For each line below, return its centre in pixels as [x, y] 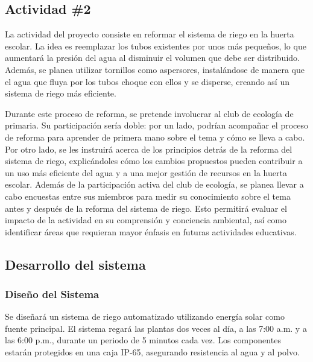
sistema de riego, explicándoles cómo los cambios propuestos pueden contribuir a [154, 161]
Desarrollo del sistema [75, 264]
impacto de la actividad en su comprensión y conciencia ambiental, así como [146, 220]
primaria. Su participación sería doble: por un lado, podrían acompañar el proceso [156, 125]
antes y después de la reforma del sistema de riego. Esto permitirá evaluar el [146, 208]
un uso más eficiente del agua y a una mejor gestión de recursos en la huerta [146, 172]
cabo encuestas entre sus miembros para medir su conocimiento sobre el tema [148, 196]
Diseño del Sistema [52, 294]
